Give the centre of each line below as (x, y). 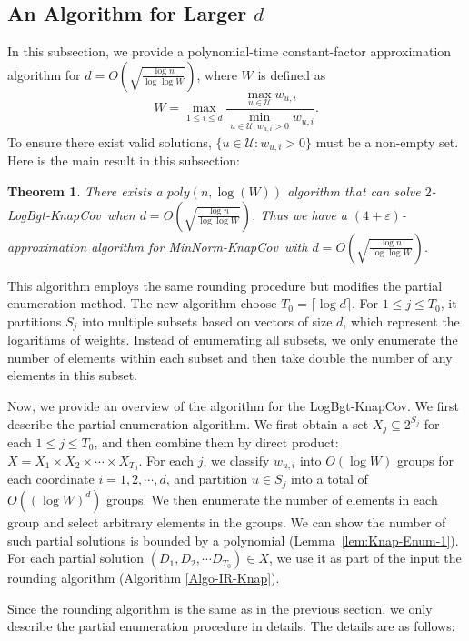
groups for (425, 460)
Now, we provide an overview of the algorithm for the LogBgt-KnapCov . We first (233, 405)
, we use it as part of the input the (365, 558)
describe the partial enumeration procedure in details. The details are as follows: (231, 626)
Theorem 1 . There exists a (85, 190)
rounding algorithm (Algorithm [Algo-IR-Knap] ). (144, 578)
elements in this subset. (73, 375)
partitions (35, 320)
